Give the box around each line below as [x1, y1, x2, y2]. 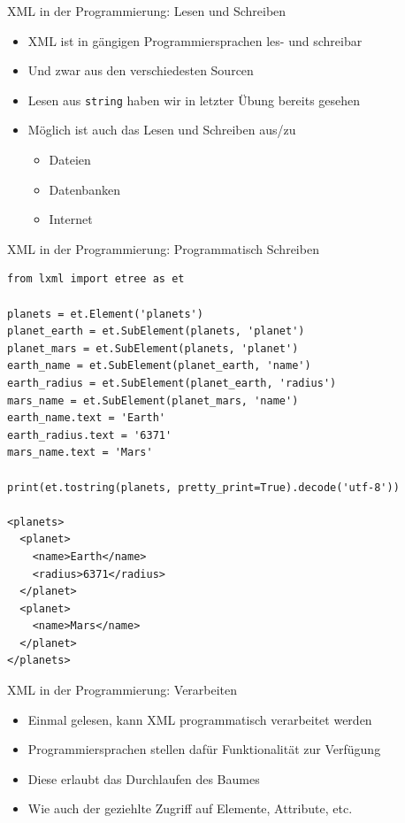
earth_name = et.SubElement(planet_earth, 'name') [7, 359, 311, 373]
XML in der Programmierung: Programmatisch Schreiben [7, 239, 319, 258]
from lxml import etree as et [7, 273, 185, 286]
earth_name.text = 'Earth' [7, 411, 165, 425]
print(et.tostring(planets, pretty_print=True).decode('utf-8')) [7, 481, 400, 494]
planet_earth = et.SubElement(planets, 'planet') [7, 325, 305, 338]
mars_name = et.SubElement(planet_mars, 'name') [7, 394, 299, 407]
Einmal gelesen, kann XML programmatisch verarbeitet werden [27, 710, 372, 728]
